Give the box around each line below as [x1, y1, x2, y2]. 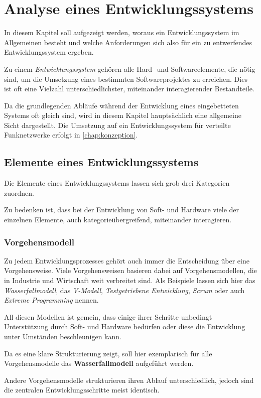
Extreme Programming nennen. [4, 295, 99, 305]
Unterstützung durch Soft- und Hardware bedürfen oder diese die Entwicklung [4, 321, 245, 332]
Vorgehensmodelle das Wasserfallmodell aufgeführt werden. [4, 358, 194, 368]
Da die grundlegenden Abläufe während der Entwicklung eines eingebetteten [4, 100, 239, 110]
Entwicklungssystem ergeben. [4, 47, 94, 57]
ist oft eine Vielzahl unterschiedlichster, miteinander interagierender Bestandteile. [4, 83, 254, 94]
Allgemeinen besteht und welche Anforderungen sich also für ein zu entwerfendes [4, 37, 252, 47]
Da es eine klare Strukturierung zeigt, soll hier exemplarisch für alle [4, 348, 212, 358]
